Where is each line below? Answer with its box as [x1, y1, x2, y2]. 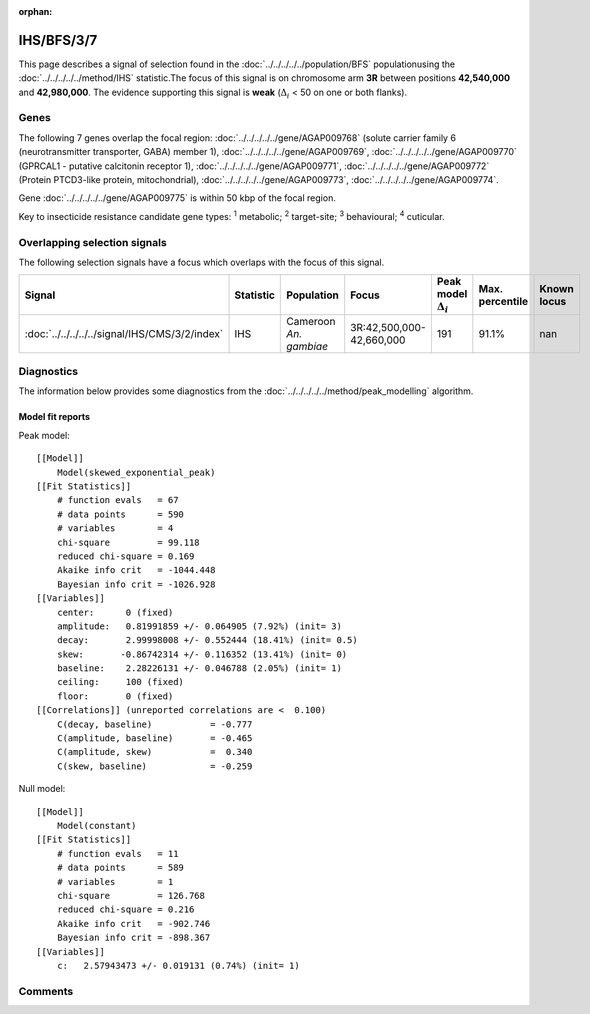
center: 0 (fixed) [56, 606, 174, 618]
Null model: [18, 783, 66, 795]
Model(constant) [56, 820, 137, 831]
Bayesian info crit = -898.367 [56, 932, 211, 944]
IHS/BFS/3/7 [18, 31, 98, 49]
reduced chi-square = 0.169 [56, 550, 195, 562]
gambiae [286, 339, 329, 353]
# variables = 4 [56, 523, 174, 534]
